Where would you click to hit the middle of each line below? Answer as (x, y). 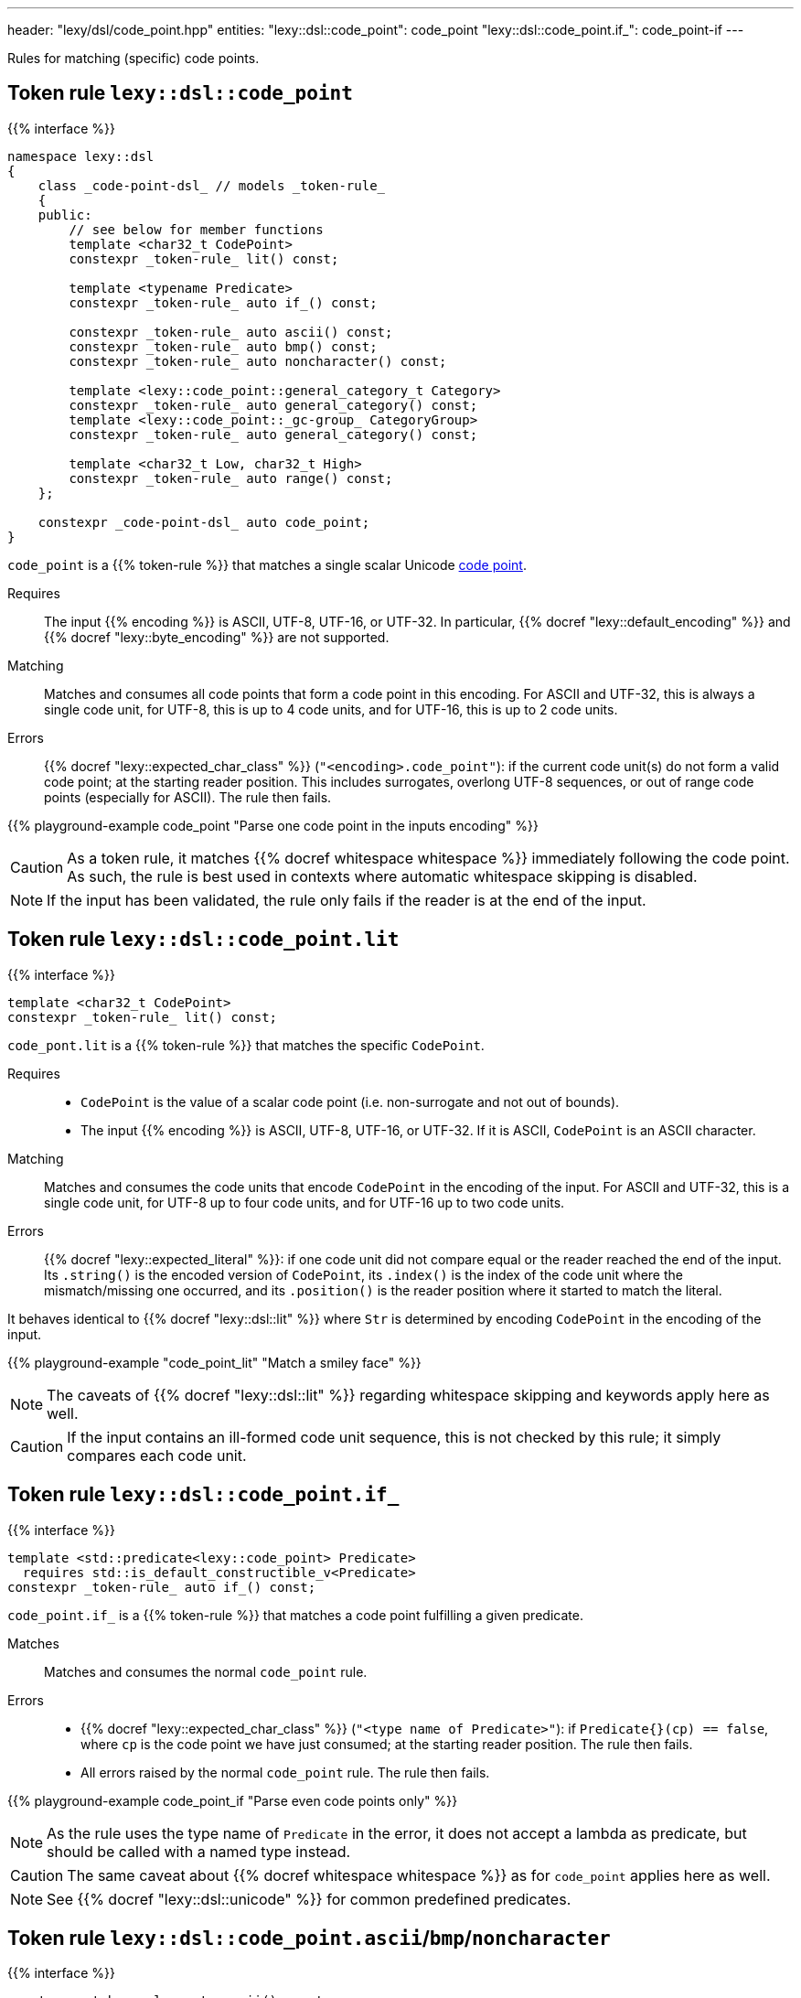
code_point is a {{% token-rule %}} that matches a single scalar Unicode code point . (267, 564)
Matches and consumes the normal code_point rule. (206, 1671)
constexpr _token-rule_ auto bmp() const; (223, 346)
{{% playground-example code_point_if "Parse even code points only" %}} (233, 1800)
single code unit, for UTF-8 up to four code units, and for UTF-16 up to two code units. (304, 1202)
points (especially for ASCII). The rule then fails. (188, 797)
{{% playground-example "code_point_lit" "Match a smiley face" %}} (214, 1362)
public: (65, 215)
